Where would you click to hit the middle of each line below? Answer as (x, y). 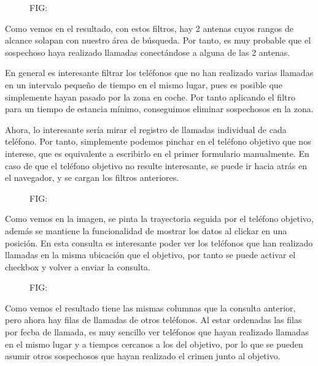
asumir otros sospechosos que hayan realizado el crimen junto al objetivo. (143, 356)
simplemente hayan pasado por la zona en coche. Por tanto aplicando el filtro (150, 97)
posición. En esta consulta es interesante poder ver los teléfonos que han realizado (159, 242)
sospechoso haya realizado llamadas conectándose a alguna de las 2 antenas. (148, 52)
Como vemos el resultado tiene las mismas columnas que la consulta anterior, (150, 307)
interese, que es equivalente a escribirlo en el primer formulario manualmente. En (157, 153)
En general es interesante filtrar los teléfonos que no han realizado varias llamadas (159, 73)
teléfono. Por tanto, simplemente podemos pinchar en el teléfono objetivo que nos (158, 141)
